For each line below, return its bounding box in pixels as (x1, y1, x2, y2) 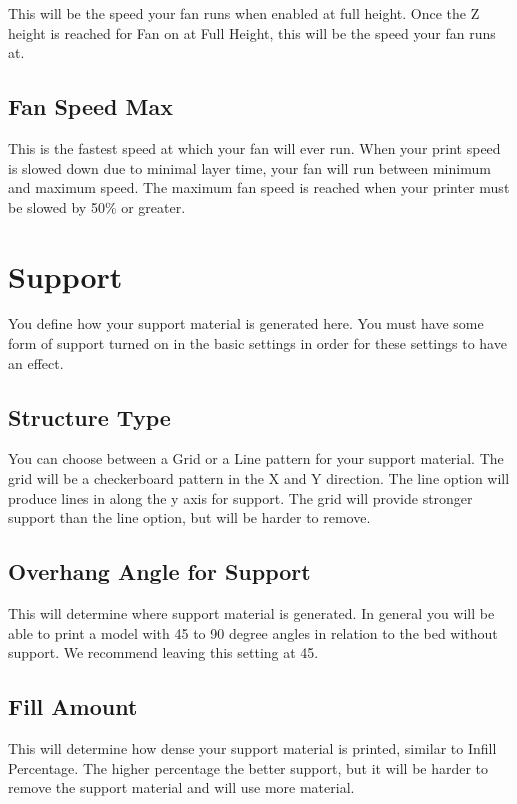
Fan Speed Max (8, 91, 173, 122)
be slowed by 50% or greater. (8, 196, 186, 217)
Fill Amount (8, 691, 138, 722)
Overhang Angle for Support (8, 556, 311, 587)
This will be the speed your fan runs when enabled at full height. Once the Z (8, 3, 480, 23)
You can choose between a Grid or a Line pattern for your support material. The (8, 448, 504, 469)
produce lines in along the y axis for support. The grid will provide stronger (8, 487, 473, 508)
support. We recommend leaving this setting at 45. (8, 642, 319, 663)
